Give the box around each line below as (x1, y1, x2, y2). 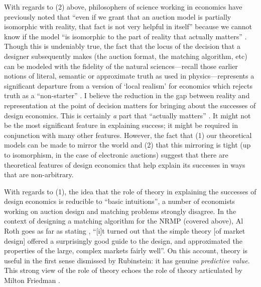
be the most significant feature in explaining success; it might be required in (4, 120, 238, 130)
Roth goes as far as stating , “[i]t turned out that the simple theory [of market (4, 226, 245, 236)
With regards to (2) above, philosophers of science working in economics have (4, 2, 242, 12)
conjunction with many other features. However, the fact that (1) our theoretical (4, 129, 252, 140)
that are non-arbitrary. (4, 169, 74, 180)
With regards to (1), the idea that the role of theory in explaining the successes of (4, 186, 256, 196)
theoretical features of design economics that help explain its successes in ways (4, 159, 245, 170)
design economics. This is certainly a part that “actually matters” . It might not (4, 110, 251, 120)
